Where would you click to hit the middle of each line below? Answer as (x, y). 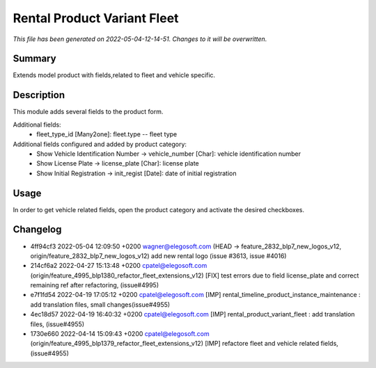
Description (39, 95)
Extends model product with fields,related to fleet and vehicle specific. (114, 75)
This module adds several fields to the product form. (88, 112)
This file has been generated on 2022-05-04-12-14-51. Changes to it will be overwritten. (140, 39)
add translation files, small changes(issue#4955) (100, 304)
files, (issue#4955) (57, 324)
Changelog (37, 230)
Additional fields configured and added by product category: (100, 144)
